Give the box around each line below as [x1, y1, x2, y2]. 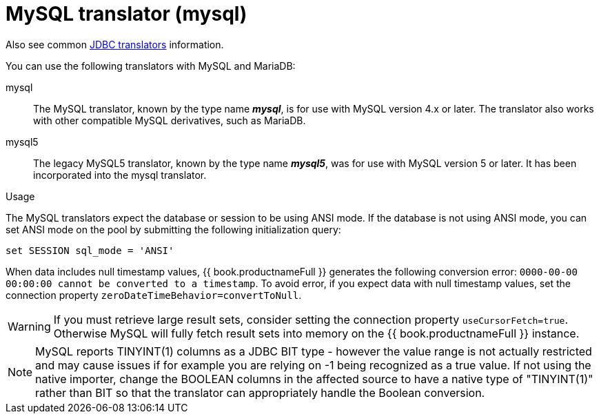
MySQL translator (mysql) [6, 2, 247, 26]
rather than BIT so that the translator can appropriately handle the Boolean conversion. [35, 385, 485, 400]
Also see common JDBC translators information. [6, 38, 224, 50]
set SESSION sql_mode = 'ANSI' [6, 244, 174, 256]
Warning [8, 319, 51, 333]
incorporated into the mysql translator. [33, 168, 207, 181]
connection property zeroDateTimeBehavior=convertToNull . [6, 289, 302, 301]
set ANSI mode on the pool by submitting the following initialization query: [6, 223, 341, 235]
